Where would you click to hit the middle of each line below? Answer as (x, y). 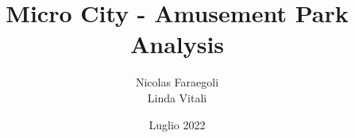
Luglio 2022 (177, 124)
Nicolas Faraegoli (177, 82)
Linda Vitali (177, 97)
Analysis (177, 44)
